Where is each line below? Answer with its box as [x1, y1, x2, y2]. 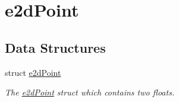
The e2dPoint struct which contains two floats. [5, 86, 175, 98]
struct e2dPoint [5, 66, 61, 78]
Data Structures [5, 38, 106, 56]
